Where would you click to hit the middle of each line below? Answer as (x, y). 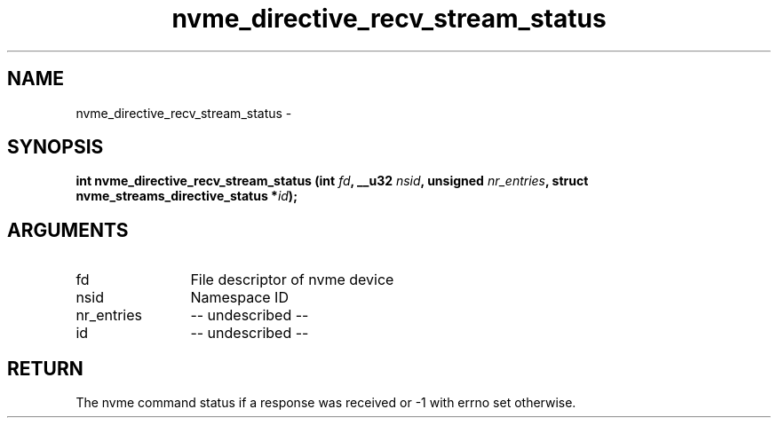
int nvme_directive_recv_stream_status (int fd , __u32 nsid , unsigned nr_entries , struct (332, 181)
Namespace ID (239, 298)
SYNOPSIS (56, 147)
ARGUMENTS (68, 230)
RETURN (45, 368)
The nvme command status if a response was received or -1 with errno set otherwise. (326, 403)
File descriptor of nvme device (292, 280)
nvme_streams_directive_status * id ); (187, 196)
